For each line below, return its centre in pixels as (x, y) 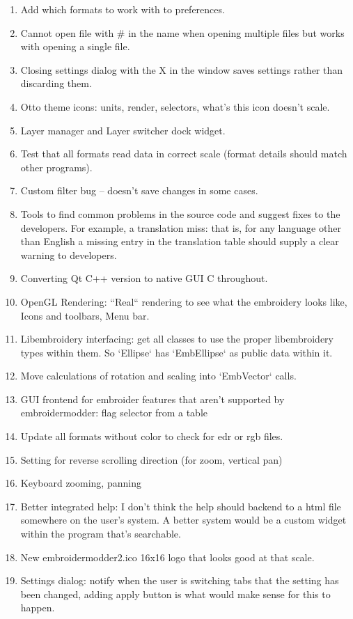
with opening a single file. (75, 46)
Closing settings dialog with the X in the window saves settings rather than (182, 69)
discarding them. (56, 83)
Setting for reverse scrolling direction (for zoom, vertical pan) (151, 459)
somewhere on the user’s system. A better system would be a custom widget (183, 520)
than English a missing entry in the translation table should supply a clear (180, 241)
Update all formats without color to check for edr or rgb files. (152, 436)
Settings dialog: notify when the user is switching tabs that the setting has (180, 580)
